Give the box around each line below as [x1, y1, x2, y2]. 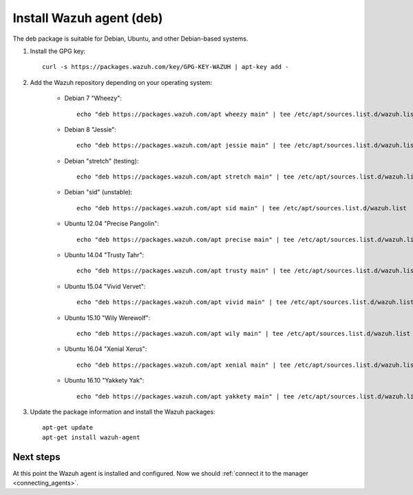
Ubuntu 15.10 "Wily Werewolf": [64, 314, 151, 322]
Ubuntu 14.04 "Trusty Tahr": [64, 251, 145, 259]
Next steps [12, 451, 61, 463]
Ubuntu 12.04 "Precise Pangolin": [64, 219, 160, 228]
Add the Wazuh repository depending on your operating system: [30, 78, 213, 86]
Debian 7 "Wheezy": [64, 94, 123, 103]
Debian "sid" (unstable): [64, 188, 133, 196]
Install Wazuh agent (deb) [12, 10, 163, 26]
